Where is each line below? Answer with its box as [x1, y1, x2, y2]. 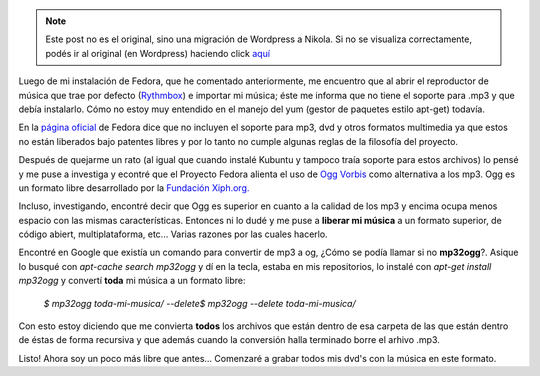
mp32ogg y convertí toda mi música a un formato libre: [18, 275, 246, 287]
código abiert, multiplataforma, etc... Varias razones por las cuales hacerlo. [18, 228, 329, 240]
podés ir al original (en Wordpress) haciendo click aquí [45, 47, 270, 59]
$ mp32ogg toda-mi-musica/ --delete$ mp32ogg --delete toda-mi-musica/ [43, 297, 356, 309]
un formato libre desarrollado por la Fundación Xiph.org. [18, 181, 250, 194]
